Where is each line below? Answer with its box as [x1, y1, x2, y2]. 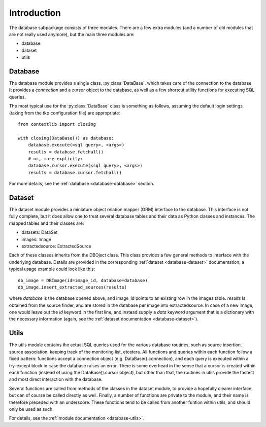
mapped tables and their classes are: [9, 220, 84, 226]
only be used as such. [9, 406, 54, 412]
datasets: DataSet [21, 229, 58, 235]
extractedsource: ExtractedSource [21, 243, 91, 249]
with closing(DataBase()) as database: [18, 135, 114, 141]
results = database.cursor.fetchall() [28, 170, 122, 175]
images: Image [21, 236, 52, 242]
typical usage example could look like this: [9, 266, 96, 272]
